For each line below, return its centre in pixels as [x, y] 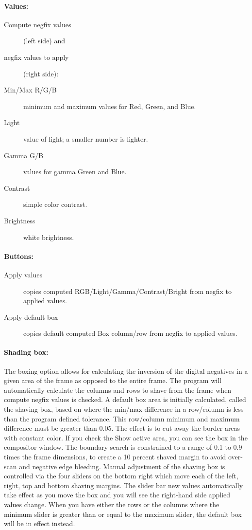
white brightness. [49, 237]
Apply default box [31, 317]
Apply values [23, 274]
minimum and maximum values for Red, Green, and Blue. [110, 106]
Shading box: [26, 352]
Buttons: [19, 256]
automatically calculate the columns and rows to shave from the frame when [118, 390]
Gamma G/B [24, 155]
